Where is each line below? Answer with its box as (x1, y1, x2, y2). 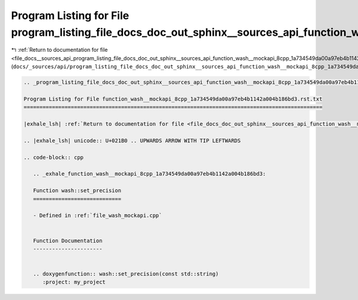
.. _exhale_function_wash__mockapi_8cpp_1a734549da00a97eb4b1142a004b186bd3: (33, 170, 266, 177)
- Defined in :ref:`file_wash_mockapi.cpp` (33, 212, 162, 219)
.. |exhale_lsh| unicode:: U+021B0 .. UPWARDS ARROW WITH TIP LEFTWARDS (23, 137, 241, 144)
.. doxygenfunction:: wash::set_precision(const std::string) (33, 271, 219, 277)
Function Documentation (33, 237, 103, 244)
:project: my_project (42, 279, 106, 286)
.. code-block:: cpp (23, 154, 84, 161)
